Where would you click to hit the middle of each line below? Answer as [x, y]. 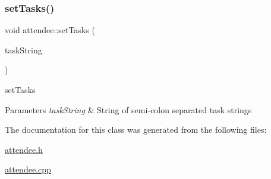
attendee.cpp [28, 169]
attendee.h [24, 149]
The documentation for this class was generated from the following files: [136, 130]
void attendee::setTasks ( [50, 30]
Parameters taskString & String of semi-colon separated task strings [128, 109]
